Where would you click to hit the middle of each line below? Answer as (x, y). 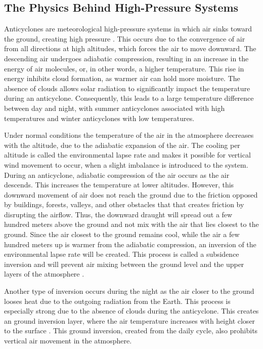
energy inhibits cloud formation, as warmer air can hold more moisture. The (122, 78)
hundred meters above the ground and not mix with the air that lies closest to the (131, 224)
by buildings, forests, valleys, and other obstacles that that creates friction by (124, 204)
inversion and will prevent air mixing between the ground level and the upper (124, 264)
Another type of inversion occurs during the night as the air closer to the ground (129, 291)
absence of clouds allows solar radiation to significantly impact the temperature (127, 88)
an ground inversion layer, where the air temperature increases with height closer (130, 320)
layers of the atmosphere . (44, 274)
